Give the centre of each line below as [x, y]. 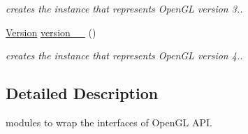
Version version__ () [51, 32]
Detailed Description [82, 93]
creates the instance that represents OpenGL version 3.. [124, 8]
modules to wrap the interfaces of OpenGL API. [109, 122]
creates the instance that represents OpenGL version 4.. [124, 55]
